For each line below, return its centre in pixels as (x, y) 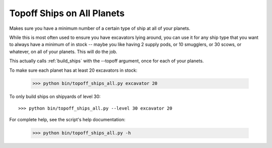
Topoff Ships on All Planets (67, 13)
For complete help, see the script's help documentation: (67, 120)
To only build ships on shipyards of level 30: (55, 96)
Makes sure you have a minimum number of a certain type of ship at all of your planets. (100, 28)
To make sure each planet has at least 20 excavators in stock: (74, 70)
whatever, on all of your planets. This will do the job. (63, 52)
